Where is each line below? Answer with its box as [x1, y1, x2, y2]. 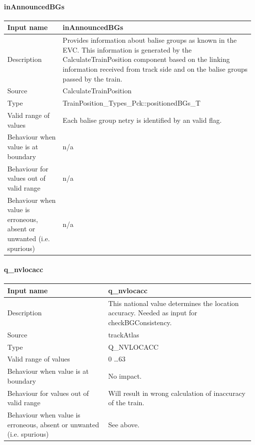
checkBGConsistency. [108, 317, 172, 327]
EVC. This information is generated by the [62, 44, 192, 55]
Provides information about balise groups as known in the [62, 35, 237, 45]
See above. [108, 419, 140, 429]
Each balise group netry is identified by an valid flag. [62, 114, 222, 125]
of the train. [108, 397, 145, 408]
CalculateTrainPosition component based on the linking [62, 54, 230, 64]
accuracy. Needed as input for [108, 307, 198, 318]
